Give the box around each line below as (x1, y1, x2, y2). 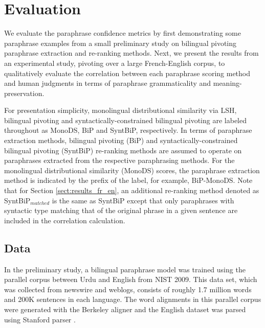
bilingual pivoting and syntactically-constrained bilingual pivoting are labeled (4, 114, 247, 125)
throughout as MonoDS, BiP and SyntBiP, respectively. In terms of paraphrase (4, 125, 252, 135)
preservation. (4, 87, 45, 98)
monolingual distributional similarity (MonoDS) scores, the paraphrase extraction (4, 165, 260, 175)
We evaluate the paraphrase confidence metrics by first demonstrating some (4, 28, 241, 38)
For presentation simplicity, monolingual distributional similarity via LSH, (4, 105, 237, 115)
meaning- (213, 78, 242, 88)
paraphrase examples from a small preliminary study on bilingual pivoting (4, 37, 237, 48)
